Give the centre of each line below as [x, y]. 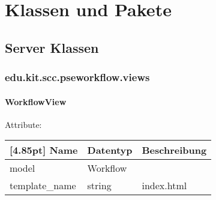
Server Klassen [52, 47]
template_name [43, 186]
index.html [164, 186]
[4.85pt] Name [44, 150]
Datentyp [110, 150]
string [99, 186]
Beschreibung [174, 150]
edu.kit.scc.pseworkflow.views [77, 77]
